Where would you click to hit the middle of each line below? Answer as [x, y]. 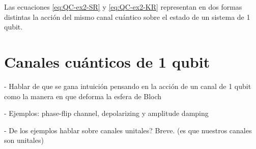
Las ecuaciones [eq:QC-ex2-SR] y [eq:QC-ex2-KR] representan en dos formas [123, 7]
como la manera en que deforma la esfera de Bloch [83, 96]
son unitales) [24, 140]
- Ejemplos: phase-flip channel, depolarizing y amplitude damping [106, 113]
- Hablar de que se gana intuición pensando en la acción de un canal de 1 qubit [128, 86]
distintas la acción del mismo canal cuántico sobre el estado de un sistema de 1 [127, 17]
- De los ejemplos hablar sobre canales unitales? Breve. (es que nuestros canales [128, 130]
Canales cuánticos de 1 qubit [107, 61]
